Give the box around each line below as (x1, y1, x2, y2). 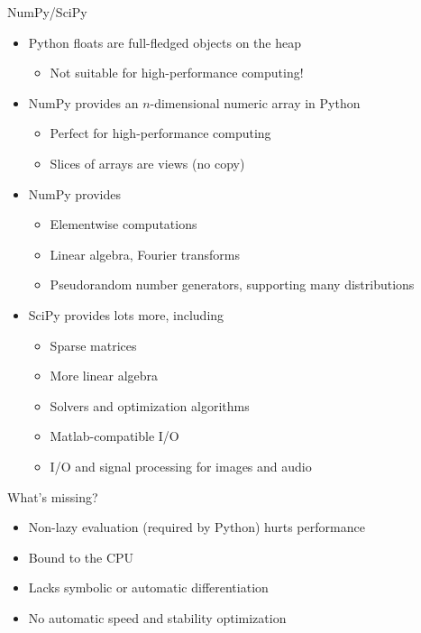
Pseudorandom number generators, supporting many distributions (50, 275, 415, 294)
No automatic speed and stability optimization (28, 608, 287, 627)
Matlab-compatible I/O (50, 427, 179, 445)
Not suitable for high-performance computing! (50, 63, 304, 82)
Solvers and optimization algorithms (50, 396, 250, 415)
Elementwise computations (50, 215, 197, 234)
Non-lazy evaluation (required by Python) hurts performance (28, 518, 365, 537)
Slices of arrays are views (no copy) (50, 153, 245, 172)
